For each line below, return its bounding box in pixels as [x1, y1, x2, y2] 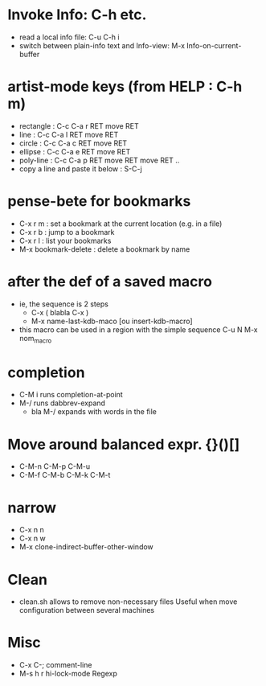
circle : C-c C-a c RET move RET [18, 138, 128, 148]
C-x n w [18, 533, 46, 544]
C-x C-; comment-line [18, 660, 92, 670]
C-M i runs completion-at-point [18, 390, 124, 400]
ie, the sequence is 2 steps [18, 299, 109, 309]
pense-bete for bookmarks [7, 192, 191, 211]
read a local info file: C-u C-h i [18, 32, 120, 42]
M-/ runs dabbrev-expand [18, 398, 106, 408]
